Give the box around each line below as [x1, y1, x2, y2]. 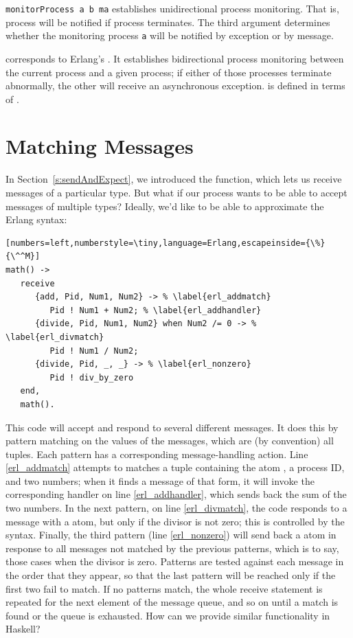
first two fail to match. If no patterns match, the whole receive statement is [5, 581, 323, 595]
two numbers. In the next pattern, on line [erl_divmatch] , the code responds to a [5, 501, 348, 515]
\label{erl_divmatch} [5, 332, 104, 342]
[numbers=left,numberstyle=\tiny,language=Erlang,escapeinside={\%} [5, 238, 326, 248]
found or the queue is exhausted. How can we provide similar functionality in [5, 608, 330, 622]
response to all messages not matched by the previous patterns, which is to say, [5, 540, 339, 555]
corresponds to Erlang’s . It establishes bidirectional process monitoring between [5, 51, 344, 65]
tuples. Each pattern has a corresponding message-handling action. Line [5, 446, 308, 461]
